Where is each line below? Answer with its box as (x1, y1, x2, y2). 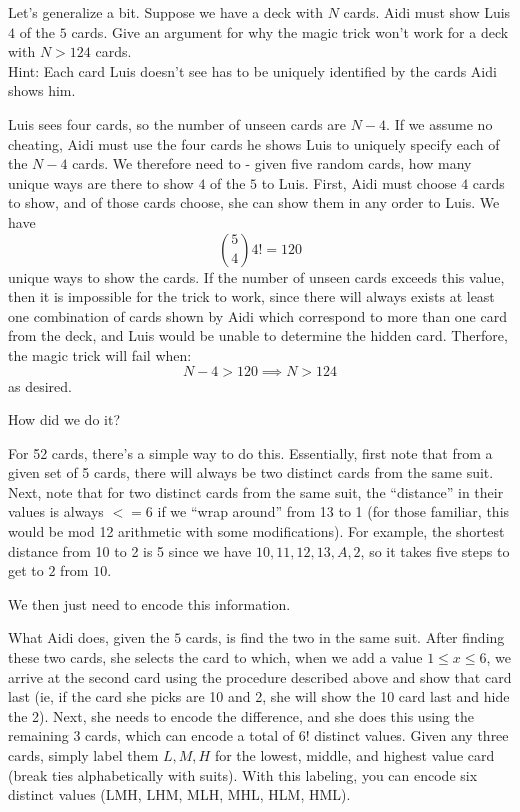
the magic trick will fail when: (8, 344, 192, 365)
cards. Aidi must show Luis (343, 2, 511, 22)
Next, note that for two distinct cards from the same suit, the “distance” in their (8, 481, 504, 502)
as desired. (8, 375, 72, 396)
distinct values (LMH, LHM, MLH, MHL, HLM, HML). (8, 784, 351, 805)
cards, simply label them (8, 745, 159, 765)
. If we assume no (386, 113, 493, 134)
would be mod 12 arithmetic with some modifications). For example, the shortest (8, 521, 505, 542)
